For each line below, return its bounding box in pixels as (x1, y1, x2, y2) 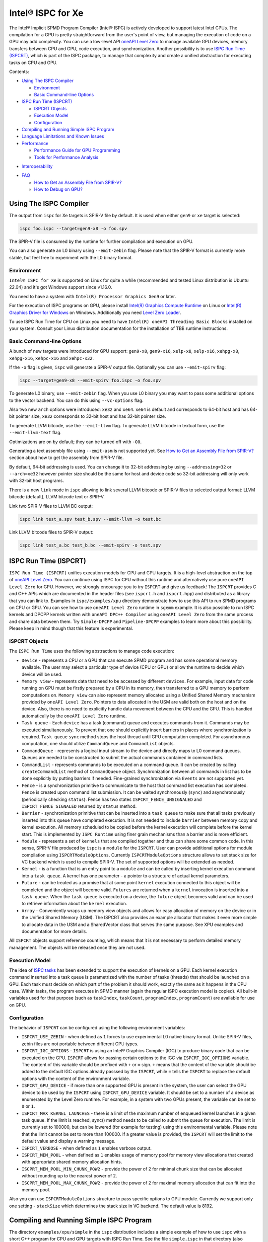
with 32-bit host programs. (9, 477, 64, 484)
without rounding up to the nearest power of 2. (21, 1173, 118, 1179)
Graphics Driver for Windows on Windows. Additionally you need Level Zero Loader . (9, 310, 181, 315)
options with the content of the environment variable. (21, 1076, 130, 1082)
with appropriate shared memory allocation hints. (21, 1159, 122, 1165)
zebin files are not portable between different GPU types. (21, 1041, 138, 1047)
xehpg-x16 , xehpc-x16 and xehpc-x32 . (9, 355, 94, 361)
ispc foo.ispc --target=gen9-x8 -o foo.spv (19, 226, 128, 232)
